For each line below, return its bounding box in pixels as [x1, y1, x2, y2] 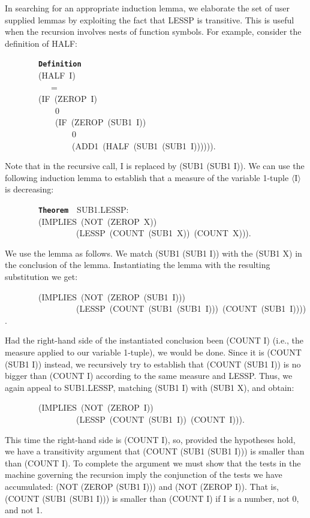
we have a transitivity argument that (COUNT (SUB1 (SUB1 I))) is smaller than [5, 445, 305, 457]
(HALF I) [38, 69, 76, 82]
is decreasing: [5, 183, 54, 195]
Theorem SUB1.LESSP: [38, 203, 129, 215]
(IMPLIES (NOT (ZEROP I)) [38, 401, 154, 414]
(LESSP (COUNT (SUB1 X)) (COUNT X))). [76, 227, 251, 239]
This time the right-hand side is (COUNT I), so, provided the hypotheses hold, [5, 433, 296, 445]
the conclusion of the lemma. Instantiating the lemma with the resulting [5, 258, 270, 271]
